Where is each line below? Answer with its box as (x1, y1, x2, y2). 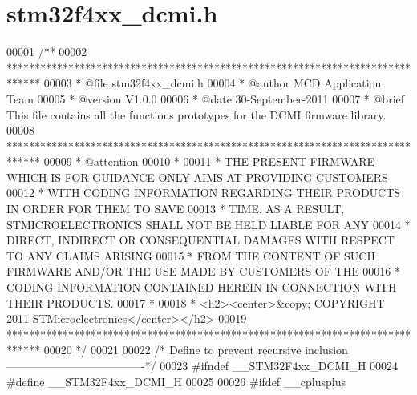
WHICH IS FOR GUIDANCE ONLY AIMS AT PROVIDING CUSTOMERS (6, 168, 388, 185)
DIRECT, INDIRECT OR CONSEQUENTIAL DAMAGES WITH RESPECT (6, 232, 395, 248)
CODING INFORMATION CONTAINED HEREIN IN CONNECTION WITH (6, 279, 397, 296)
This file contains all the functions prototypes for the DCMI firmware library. (6, 106, 387, 123)
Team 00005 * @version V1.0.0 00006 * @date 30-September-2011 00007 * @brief (6, 90, 405, 107)
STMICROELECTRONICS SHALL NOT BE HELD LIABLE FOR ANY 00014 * (6, 216, 411, 232)
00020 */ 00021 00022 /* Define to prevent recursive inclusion (43, 341, 348, 358)
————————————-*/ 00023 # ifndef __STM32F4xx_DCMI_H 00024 (6, 357, 399, 373)
